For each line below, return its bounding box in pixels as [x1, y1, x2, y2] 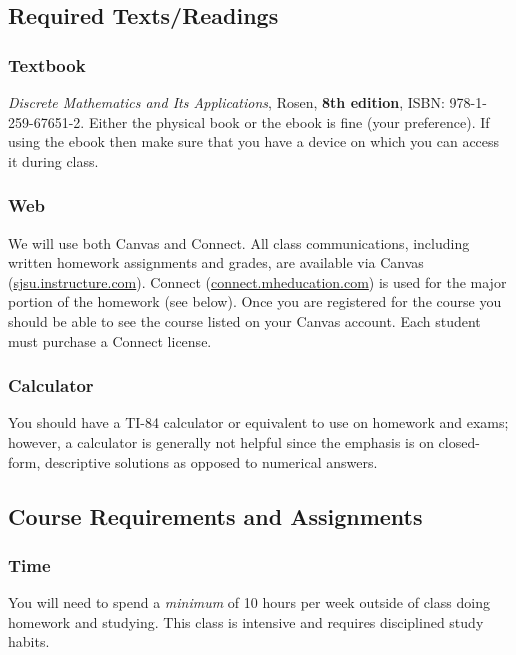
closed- [438, 431, 480, 452]
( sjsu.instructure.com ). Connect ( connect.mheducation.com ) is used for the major [8, 271, 507, 292]
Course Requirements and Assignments [8, 500, 423, 531]
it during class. [8, 150, 99, 171]
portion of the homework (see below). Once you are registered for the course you [8, 291, 502, 312]
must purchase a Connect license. [8, 330, 212, 351]
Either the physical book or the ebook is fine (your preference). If [88, 111, 490, 132]
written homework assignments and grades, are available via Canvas [8, 252, 424, 273]
